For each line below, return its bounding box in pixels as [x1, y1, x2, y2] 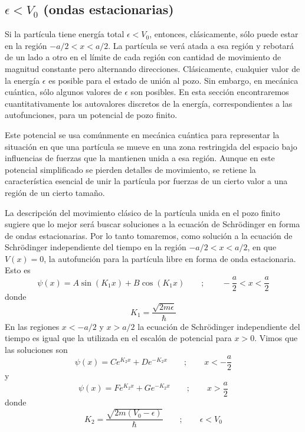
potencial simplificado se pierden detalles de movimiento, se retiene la [5, 163, 256, 175]
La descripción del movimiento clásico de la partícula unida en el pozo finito [5, 206, 280, 218]
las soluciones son [5, 343, 68, 355]
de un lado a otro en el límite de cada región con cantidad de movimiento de [5, 51, 281, 63]
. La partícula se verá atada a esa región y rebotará [108, 39, 294, 51]
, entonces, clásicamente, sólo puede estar [149, 28, 299, 40]
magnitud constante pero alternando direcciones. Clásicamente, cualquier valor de [5, 62, 300, 74]
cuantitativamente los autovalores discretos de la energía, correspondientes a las [5, 97, 293, 109]
